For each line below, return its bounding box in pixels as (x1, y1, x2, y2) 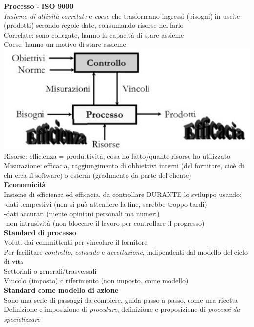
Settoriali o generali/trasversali (4, 265, 97, 276)
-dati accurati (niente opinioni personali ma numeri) (4, 208, 160, 218)
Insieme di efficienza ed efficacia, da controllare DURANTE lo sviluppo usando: (4, 189, 242, 199)
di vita (4, 256, 24, 266)
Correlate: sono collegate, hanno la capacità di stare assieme (4, 29, 184, 40)
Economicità (4, 179, 46, 190)
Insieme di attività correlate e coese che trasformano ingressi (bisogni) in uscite (4, 10, 240, 21)
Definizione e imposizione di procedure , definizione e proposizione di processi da (4, 304, 240, 314)
